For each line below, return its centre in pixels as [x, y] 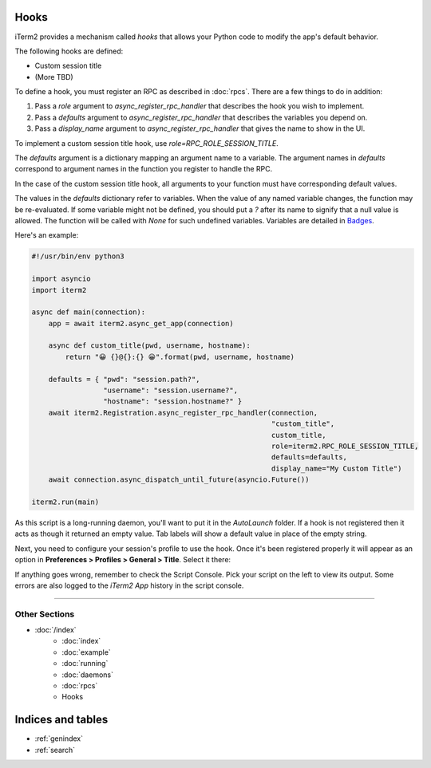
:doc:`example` [86, 652]
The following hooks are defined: [69, 51]
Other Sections [45, 614]
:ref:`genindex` [59, 738]
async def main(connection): [89, 312]
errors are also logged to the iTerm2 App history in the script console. [129, 585]
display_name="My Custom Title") [337, 468]
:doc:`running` [85, 664]
